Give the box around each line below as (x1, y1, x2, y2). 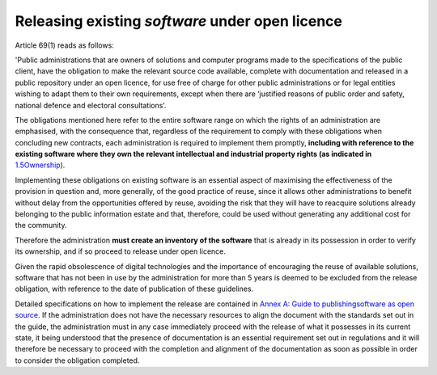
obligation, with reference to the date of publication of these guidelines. (15, 284, 254, 294)
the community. (15, 221, 67, 230)
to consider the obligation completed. (15, 356, 140, 365)
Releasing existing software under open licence (15, 12, 343, 30)
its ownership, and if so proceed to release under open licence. (15, 246, 227, 256)
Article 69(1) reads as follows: (15, 40, 115, 50)
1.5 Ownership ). (15, 160, 66, 170)
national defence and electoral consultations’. (15, 100, 167, 110)
